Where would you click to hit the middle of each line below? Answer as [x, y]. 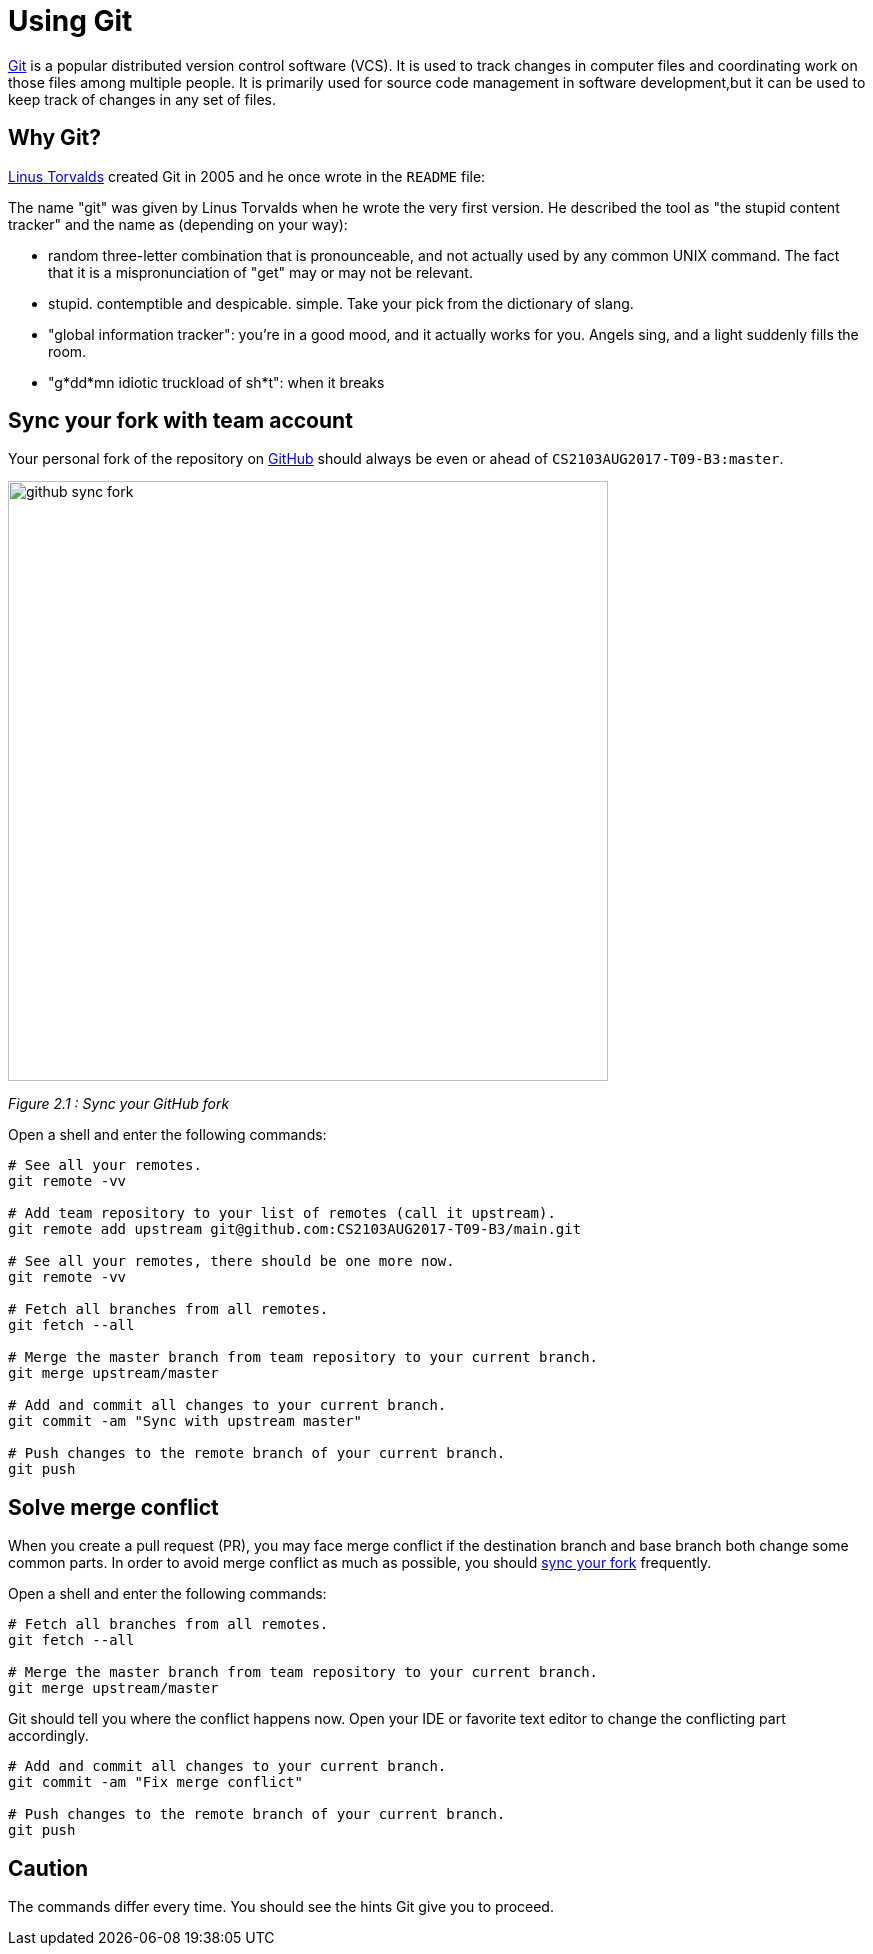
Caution [48, 1868]
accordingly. [48, 1736]
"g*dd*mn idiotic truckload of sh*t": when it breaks [216, 382]
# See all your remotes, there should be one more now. [231, 1261]
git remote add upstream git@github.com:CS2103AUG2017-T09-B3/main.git [295, 1229]
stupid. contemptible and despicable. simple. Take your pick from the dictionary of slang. [341, 303]
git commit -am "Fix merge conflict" [156, 1782]
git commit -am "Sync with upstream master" [185, 1421]
